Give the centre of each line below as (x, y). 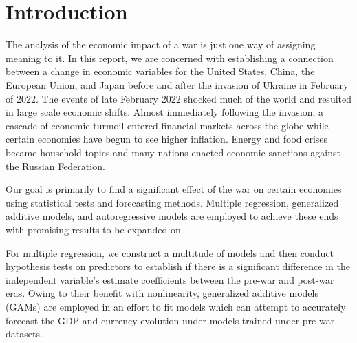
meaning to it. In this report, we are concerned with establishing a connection (170, 58)
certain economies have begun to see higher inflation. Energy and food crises (167, 139)
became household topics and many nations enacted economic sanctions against (173, 153)
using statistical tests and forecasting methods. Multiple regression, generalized (172, 202)
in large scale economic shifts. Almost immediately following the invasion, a (164, 112)
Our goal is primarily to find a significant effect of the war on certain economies (174, 189)
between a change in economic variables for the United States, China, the (160, 71)
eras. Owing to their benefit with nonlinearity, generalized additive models (162, 293)
